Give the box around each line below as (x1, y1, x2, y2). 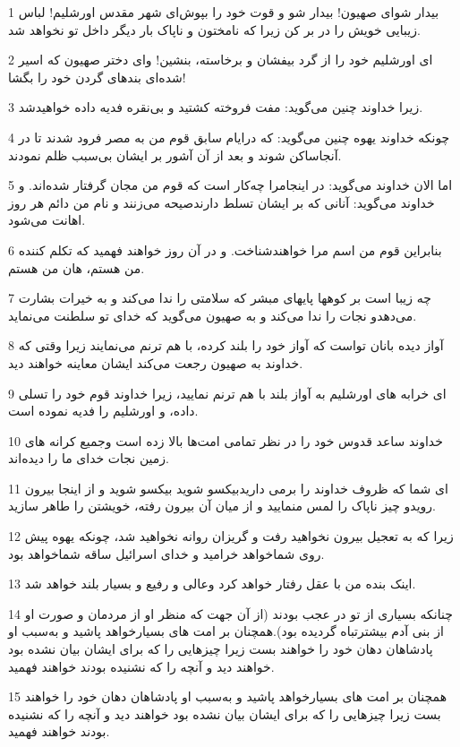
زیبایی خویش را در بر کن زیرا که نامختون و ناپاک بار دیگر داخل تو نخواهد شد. (8, 20, 421, 39)
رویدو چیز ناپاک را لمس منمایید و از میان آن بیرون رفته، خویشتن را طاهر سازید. (8, 496, 436, 515)
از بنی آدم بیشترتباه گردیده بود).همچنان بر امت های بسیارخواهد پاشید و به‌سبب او (8, 622, 444, 640)
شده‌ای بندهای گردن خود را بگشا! (8, 67, 186, 86)
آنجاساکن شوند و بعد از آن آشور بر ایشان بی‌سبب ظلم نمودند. (8, 145, 342, 164)
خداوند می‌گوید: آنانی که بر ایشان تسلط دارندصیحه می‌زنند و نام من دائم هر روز (8, 193, 435, 211)
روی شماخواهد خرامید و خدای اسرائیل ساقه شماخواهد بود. (8, 544, 325, 562)
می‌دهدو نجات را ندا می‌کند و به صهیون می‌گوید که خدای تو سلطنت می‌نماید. (8, 305, 417, 324)
